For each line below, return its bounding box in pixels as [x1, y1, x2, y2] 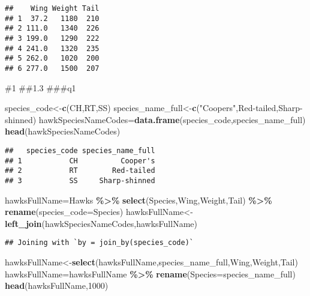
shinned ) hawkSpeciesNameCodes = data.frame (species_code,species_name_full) [5, 113, 306, 125]
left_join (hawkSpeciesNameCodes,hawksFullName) [5, 217, 197, 229]
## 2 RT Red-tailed [5, 166, 155, 175]
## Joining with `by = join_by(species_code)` [5, 238, 194, 247]
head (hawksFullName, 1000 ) [5, 279, 109, 292]
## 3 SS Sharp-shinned [5, 176, 155, 185]
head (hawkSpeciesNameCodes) [5, 125, 121, 137]
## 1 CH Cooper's [5, 156, 155, 165]
